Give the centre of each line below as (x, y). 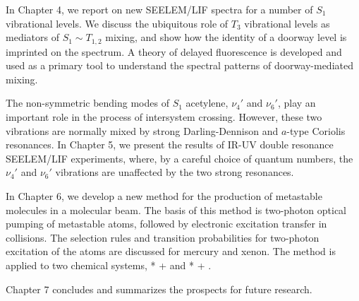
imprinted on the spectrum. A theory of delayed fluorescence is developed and (174, 51)
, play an (297, 103)
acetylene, (207, 103)
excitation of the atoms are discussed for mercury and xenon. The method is (171, 251)
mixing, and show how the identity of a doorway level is (226, 37)
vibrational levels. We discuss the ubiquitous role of (117, 23)
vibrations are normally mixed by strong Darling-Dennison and (142, 130)
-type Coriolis (316, 130)
